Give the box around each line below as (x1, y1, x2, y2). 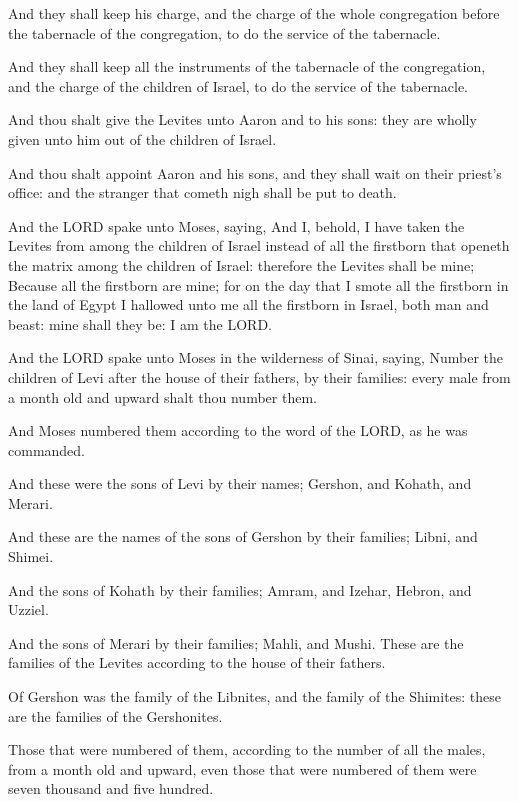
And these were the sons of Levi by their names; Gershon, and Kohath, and (8, 473, 472, 494)
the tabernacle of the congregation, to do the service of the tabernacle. (8, 22, 441, 43)
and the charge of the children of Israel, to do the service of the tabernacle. (8, 75, 468, 96)
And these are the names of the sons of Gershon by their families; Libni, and (8, 526, 478, 547)
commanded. (8, 439, 85, 460)
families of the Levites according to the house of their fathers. (8, 652, 386, 673)
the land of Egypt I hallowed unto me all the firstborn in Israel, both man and (8, 294, 489, 315)
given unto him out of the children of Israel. (8, 128, 277, 149)
